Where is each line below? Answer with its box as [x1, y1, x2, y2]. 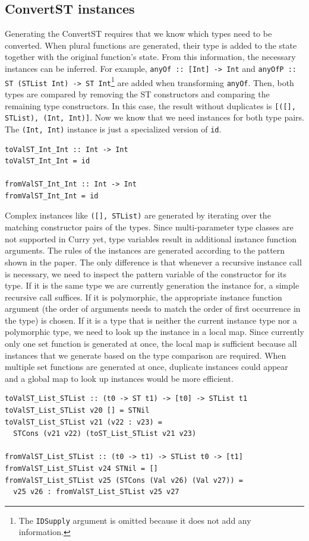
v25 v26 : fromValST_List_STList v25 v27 [13, 488, 179, 496]
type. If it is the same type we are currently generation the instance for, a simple [5, 279, 299, 292]
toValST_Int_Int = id [5, 157, 90, 166]
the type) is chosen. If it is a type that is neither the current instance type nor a [5, 314, 297, 326]
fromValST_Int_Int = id [5, 191, 99, 200]
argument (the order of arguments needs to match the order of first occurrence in [5, 302, 301, 315]
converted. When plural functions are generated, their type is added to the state [5, 39, 297, 51]
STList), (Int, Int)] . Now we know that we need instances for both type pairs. [5, 111, 304, 124]
